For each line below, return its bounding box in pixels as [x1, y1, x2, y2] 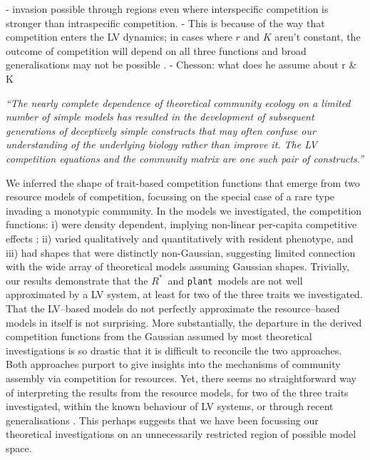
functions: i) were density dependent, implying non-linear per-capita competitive [6, 217, 357, 232]
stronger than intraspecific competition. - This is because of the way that [6, 15, 325, 30]
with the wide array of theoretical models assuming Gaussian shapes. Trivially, [6, 259, 349, 274]
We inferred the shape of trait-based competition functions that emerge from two [6, 175, 360, 190]
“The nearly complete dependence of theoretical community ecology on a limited [6, 95, 351, 110]
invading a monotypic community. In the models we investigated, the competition [6, 203, 362, 218]
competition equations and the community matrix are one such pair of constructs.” [6, 150, 364, 165]
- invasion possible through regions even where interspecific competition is [6, 1, 329, 16]
